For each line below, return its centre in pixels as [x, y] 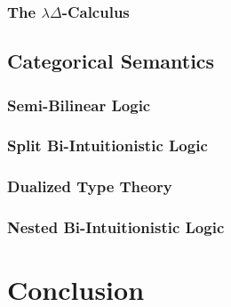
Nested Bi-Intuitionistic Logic [116, 227]
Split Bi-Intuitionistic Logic [108, 145]
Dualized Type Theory [90, 186]
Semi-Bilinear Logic [79, 105]
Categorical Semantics [111, 61]
